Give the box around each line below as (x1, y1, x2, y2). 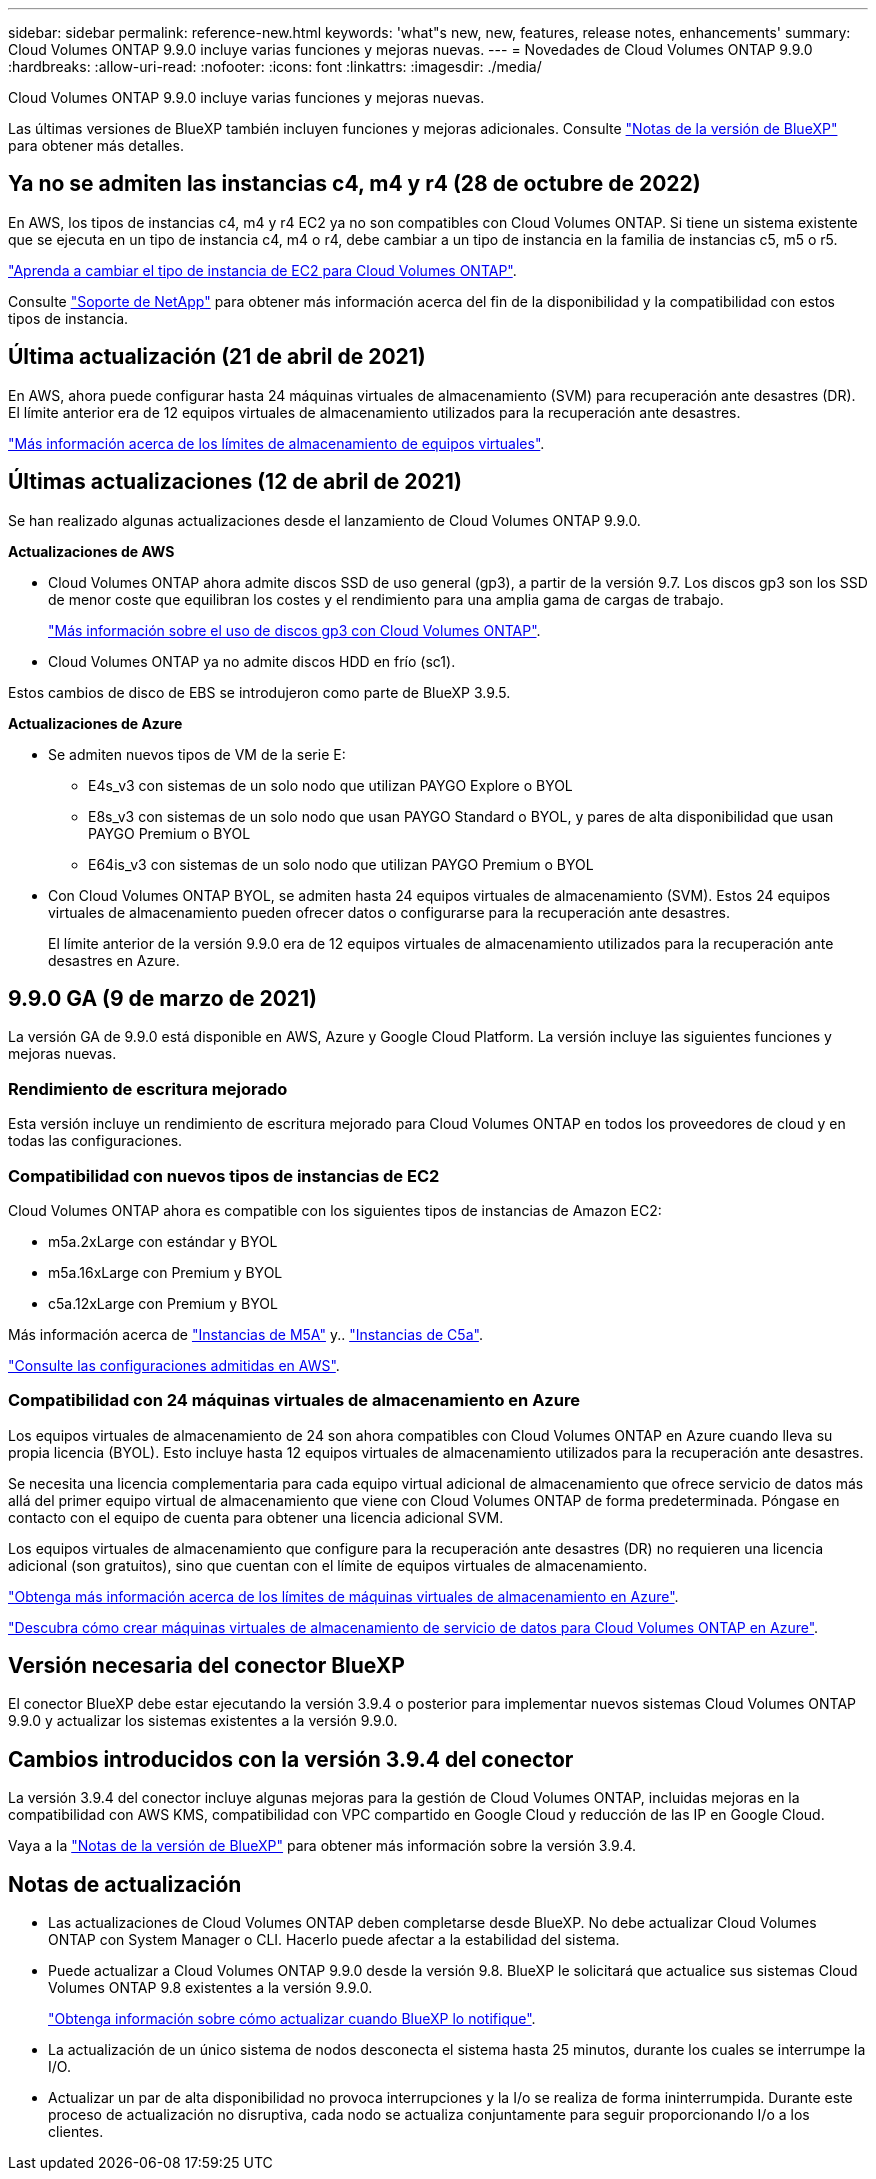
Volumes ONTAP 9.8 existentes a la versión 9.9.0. (48, 1979, 373, 1997)
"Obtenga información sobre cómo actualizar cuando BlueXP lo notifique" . (48, 2010, 536, 2028)
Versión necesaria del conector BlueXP (8, 1653, 405, 1679)
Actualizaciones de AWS (8, 542, 175, 560)
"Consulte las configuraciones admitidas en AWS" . (8, 1356, 340, 1374)
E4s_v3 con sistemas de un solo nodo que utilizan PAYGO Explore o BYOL (88, 776, 573, 794)
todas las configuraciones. (8, 1132, 183, 1150)
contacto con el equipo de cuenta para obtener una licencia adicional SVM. (8, 1508, 504, 1526)
